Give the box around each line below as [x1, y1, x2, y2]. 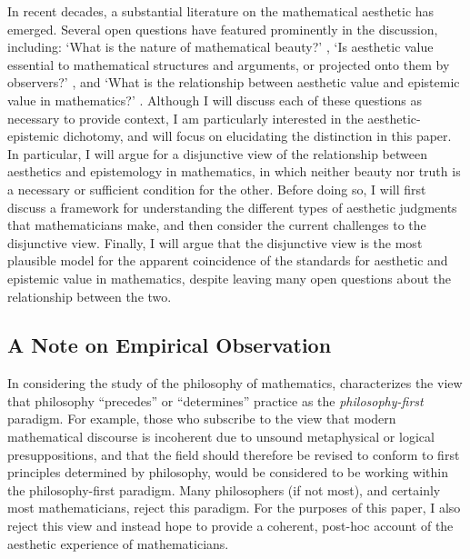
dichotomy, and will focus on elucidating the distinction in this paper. [63, 126, 452, 145]
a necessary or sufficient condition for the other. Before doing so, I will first [7, 179, 426, 198]
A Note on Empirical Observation [7, 331, 332, 359]
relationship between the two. [7, 286, 172, 305]
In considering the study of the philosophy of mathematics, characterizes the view [7, 374, 463, 393]
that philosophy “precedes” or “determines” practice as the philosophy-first [7, 391, 424, 410]
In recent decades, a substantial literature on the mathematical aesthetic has [7, 2, 435, 20]
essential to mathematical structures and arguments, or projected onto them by [7, 55, 450, 74]
